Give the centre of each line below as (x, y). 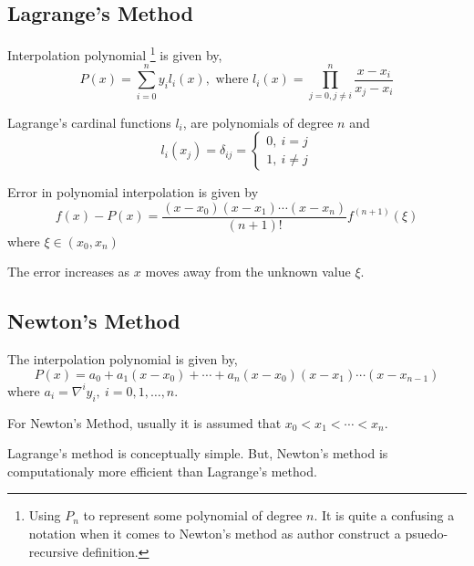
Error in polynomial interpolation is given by (133, 192)
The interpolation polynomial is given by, (123, 359)
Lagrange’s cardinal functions (89, 122)
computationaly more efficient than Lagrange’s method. (162, 471)
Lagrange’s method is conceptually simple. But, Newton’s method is (198, 453)
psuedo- (427, 533)
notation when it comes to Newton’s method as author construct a (215, 533)
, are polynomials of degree (258, 122)
